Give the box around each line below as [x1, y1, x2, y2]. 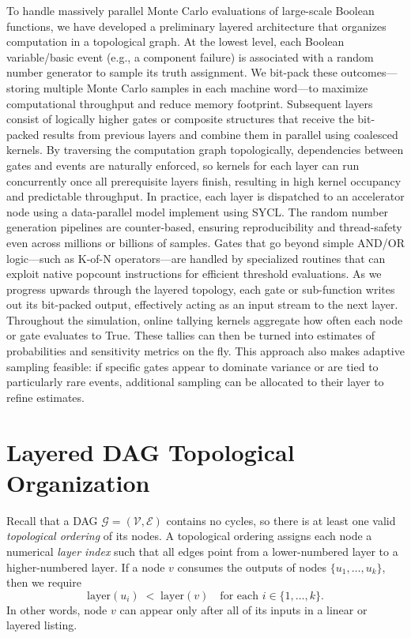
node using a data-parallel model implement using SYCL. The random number [6, 203, 389, 220]
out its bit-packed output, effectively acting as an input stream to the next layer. [6, 296, 398, 313]
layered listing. [6, 617, 77, 633]
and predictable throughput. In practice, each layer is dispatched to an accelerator [6, 188, 405, 205]
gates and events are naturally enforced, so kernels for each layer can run [6, 156, 360, 173]
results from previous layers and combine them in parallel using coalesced [43, 126, 398, 142]
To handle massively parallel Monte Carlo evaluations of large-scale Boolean [6, 2, 375, 18]
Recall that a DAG [6, 512, 98, 528]
